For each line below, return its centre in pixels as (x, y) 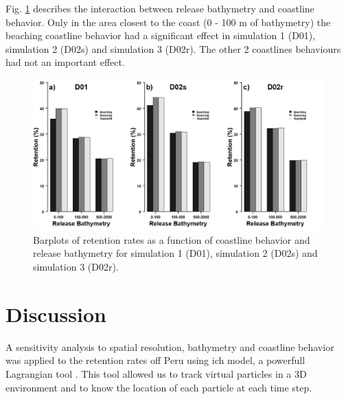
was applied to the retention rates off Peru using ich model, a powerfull (155, 360)
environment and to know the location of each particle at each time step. (159, 387)
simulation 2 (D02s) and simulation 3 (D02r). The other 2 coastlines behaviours (173, 48)
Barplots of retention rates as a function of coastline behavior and (172, 239)
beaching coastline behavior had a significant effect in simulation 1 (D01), (161, 35)
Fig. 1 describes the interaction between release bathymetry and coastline (160, 8)
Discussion (56, 313)
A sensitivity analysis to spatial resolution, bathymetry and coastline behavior (170, 346)
